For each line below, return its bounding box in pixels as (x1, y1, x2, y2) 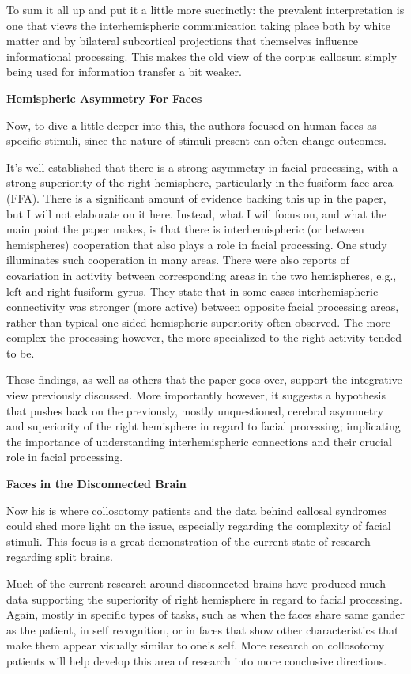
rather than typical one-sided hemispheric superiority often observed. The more (6, 313, 390, 330)
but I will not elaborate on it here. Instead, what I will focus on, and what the (6, 205, 386, 222)
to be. (6, 344, 35, 361)
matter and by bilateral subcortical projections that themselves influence (6, 32, 358, 49)
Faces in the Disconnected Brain (6, 475, 187, 492)
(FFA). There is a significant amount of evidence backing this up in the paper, (6, 189, 386, 206)
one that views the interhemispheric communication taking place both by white (6, 17, 390, 33)
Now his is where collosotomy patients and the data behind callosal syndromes (6, 502, 386, 518)
